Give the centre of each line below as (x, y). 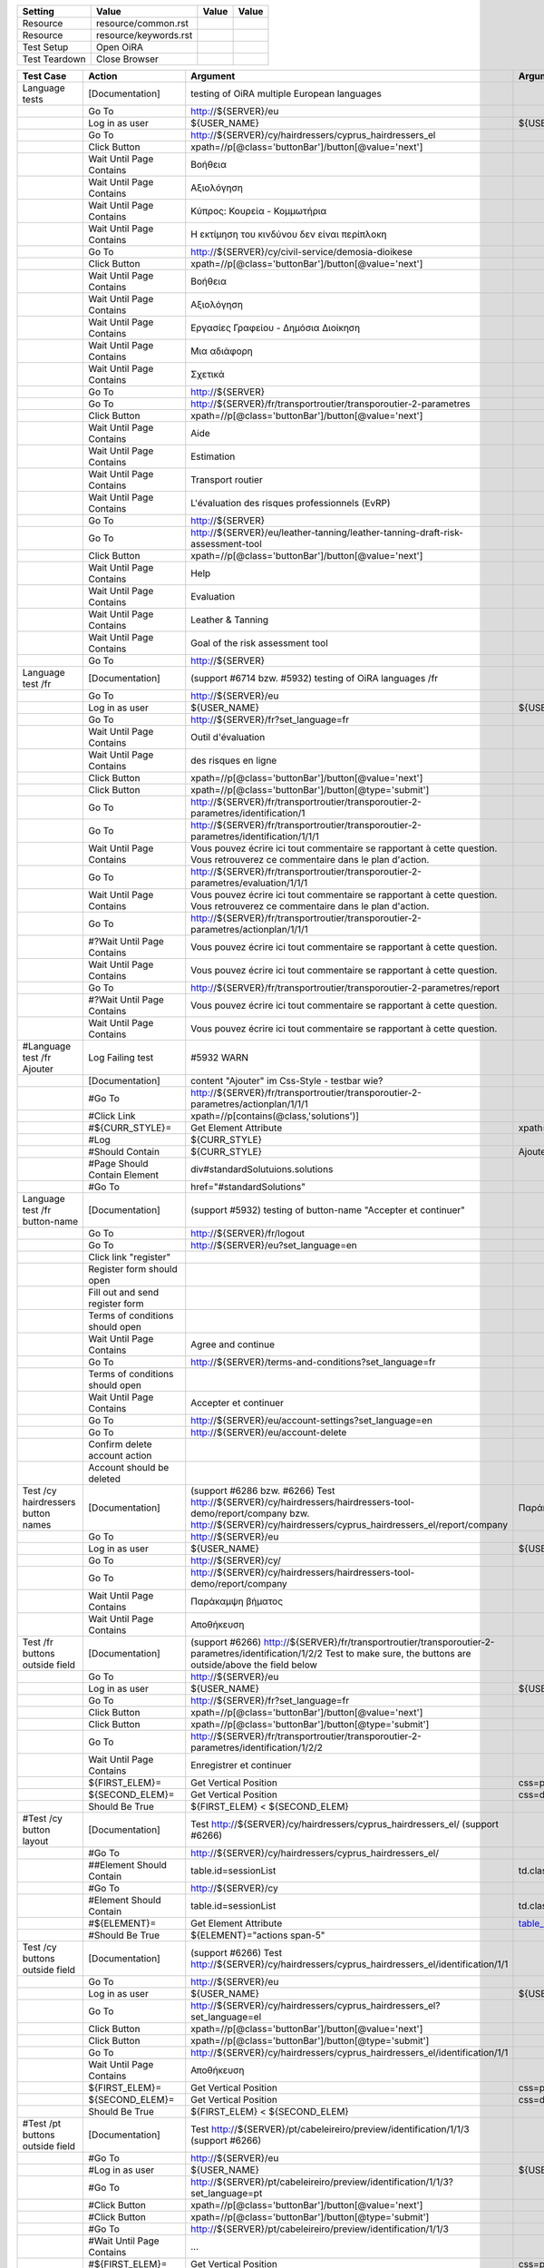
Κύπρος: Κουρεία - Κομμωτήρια (259, 211)
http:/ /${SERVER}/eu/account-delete (269, 1432)
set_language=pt (227, 2193)
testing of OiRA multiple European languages (287, 93)
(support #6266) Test (237, 1953)
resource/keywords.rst (144, 35)
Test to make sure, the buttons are (398, 1653)
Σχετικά (208, 374)
